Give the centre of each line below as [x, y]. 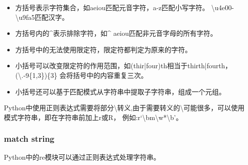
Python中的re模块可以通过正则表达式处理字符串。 [82, 157]
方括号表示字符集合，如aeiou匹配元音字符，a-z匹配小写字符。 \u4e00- [124, 7]
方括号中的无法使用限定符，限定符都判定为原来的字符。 [103, 49]
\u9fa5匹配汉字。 [42, 17]
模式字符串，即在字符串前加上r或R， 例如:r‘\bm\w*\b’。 [93, 117]
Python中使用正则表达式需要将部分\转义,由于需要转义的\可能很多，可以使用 [124, 108]
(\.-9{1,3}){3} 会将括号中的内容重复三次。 [81, 75]
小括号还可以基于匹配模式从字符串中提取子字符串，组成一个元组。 [120, 91]
